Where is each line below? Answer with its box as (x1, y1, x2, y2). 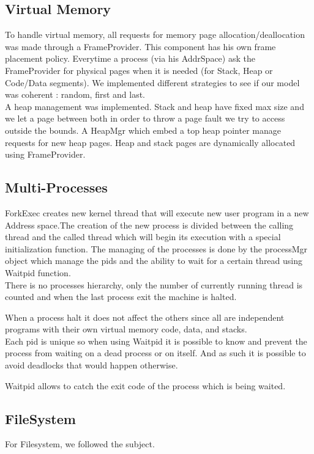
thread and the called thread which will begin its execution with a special (5, 230, 281, 243)
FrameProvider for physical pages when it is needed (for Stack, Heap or (5, 64, 273, 76)
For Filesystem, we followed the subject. (5, 438, 155, 450)
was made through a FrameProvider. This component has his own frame (5, 40, 276, 53)
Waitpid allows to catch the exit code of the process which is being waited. (5, 379, 286, 392)
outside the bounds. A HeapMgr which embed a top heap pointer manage (5, 123, 281, 136)
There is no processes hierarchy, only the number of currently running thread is (5, 278, 303, 291)
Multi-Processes (5, 178, 108, 197)
